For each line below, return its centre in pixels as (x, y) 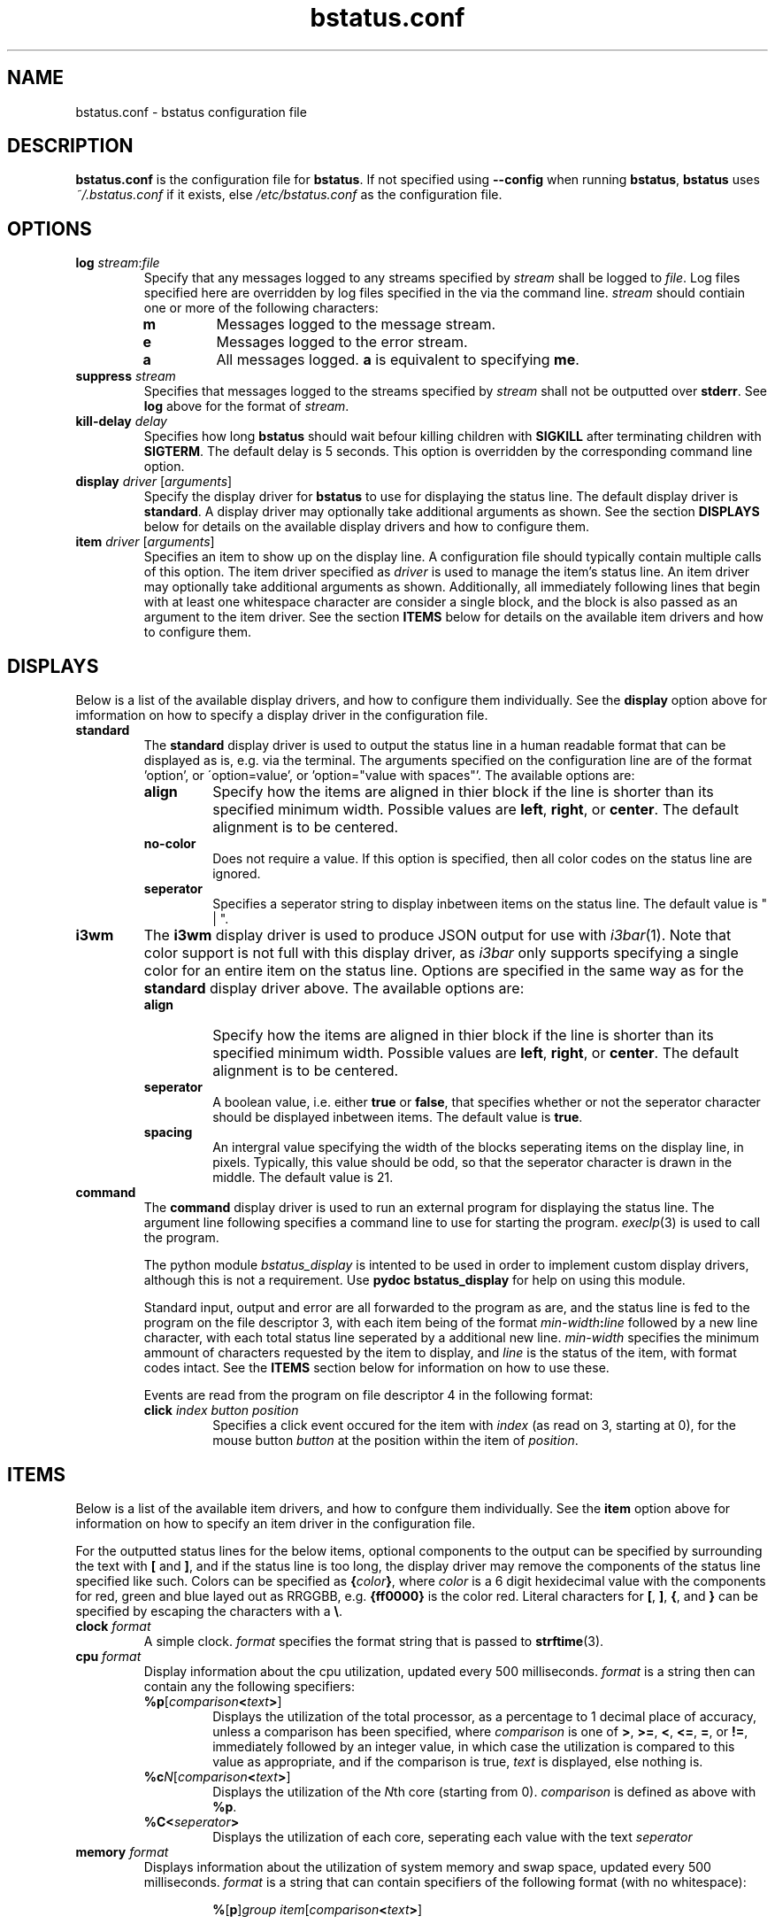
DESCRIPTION (70, 146)
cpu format (108, 1656)
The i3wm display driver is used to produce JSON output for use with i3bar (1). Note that (437, 935)
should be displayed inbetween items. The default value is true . (398, 1117)
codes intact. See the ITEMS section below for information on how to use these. (376, 1368)
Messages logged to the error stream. (342, 342)
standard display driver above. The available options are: (334, 989)
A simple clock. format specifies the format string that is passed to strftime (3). (374, 1641)
